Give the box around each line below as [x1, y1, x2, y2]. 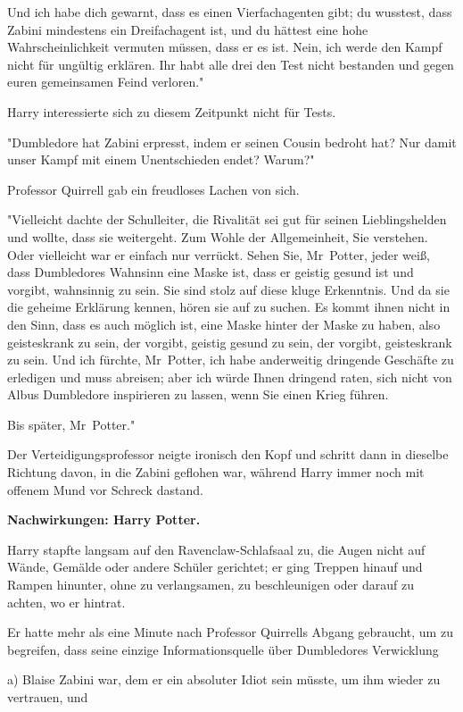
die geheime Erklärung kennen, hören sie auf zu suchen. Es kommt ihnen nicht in [7, 297, 451, 316]
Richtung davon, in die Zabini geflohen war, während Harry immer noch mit [7, 463, 425, 482]
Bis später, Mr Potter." [7, 415, 136, 433]
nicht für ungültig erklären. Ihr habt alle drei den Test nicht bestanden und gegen [7, 54, 454, 73]
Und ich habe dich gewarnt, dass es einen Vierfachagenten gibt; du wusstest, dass [7, 3, 452, 21]
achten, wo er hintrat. [7, 592, 126, 611]
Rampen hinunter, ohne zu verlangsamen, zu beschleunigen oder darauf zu [7, 575, 414, 594]
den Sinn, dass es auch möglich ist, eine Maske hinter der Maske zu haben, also [7, 314, 441, 333]
